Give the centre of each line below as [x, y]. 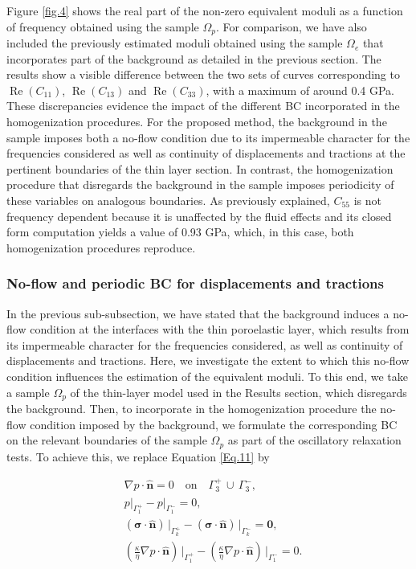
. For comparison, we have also [291, 26]
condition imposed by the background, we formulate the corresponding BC [214, 424]
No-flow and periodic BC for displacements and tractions [195, 283]
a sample [28, 392]
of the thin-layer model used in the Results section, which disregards [239, 392]
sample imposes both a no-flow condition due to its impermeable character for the [208, 137]
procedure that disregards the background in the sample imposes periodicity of [200, 184]
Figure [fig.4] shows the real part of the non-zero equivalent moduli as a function [205, 10]
